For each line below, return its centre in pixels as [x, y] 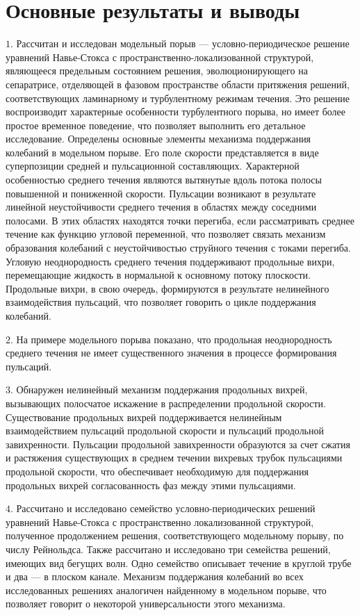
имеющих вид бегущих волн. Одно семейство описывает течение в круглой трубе [179, 563]
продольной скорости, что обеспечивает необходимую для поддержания [157, 471]
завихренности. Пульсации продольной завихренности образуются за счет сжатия [178, 444]
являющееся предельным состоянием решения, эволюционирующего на [157, 71]
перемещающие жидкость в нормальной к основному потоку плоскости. [158, 275]
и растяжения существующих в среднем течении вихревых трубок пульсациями [174, 458]
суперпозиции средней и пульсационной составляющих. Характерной [153, 166]
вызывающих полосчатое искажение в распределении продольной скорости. [166, 403]
